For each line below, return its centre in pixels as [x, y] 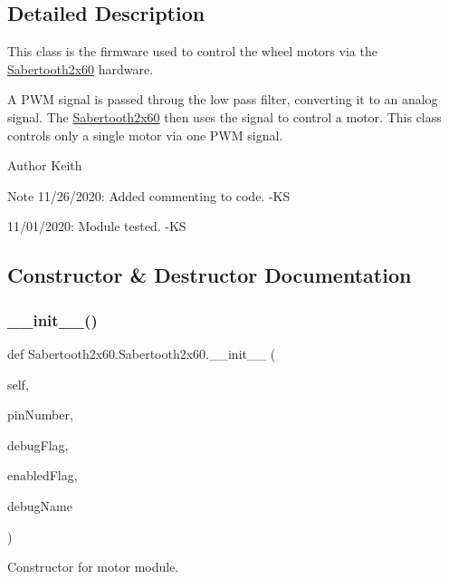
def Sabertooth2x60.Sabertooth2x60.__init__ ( [142, 353]
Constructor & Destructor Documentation [210, 275]
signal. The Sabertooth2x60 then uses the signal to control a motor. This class [224, 116]
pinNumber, [40, 415]
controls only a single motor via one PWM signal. [145, 135]
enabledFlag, [43, 475]
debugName [40, 505]
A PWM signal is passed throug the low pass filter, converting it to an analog [223, 99]
